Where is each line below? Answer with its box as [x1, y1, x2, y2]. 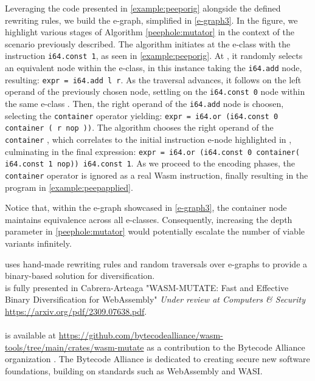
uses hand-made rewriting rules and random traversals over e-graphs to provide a [5, 257, 308, 270]
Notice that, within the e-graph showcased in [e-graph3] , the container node [5, 201, 287, 214]
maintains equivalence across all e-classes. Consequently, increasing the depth [5, 213, 292, 225]
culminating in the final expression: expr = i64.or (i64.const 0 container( [5, 145, 300, 157]
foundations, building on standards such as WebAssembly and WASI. [5, 364, 263, 377]
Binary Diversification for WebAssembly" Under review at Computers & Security [5, 293, 305, 306]
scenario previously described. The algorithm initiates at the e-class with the [5, 37, 291, 50]
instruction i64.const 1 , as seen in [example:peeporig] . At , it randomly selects [5, 49, 303, 62]
